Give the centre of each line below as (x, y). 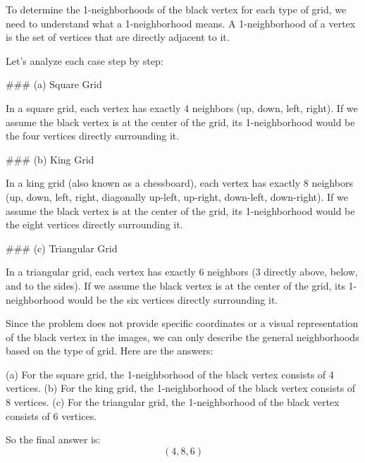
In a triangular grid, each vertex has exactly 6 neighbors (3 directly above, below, (182, 272)
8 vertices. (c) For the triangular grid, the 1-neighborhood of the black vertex (173, 402)
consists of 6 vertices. (51, 415)
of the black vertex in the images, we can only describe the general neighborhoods (182, 337)
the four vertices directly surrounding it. (93, 136)
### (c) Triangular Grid (62, 248)
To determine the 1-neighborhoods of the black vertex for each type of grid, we (176, 9)
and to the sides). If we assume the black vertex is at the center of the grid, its (175, 285)
